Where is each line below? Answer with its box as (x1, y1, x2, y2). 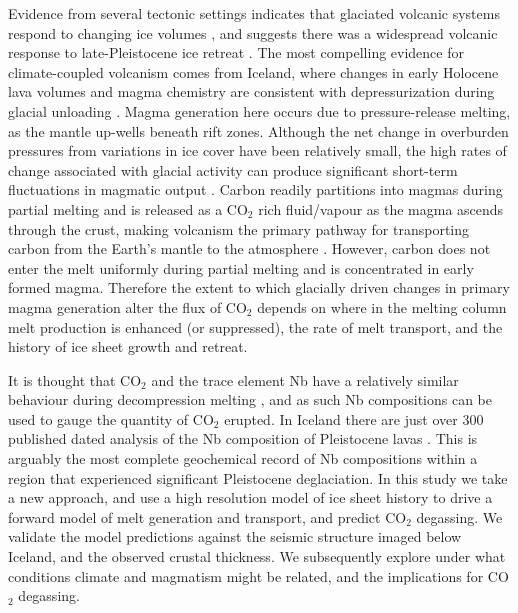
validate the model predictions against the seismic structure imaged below (8, 526, 462, 547)
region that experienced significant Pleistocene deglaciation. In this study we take (8, 467, 508, 488)
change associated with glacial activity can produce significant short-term (8, 159, 458, 180)
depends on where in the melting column (257, 296, 507, 317)
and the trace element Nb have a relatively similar (151, 369, 459, 390)
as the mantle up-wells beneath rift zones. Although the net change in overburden (8, 120, 509, 141)
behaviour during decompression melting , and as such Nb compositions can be (8, 389, 492, 410)
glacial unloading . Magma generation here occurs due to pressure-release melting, (8, 100, 511, 121)
